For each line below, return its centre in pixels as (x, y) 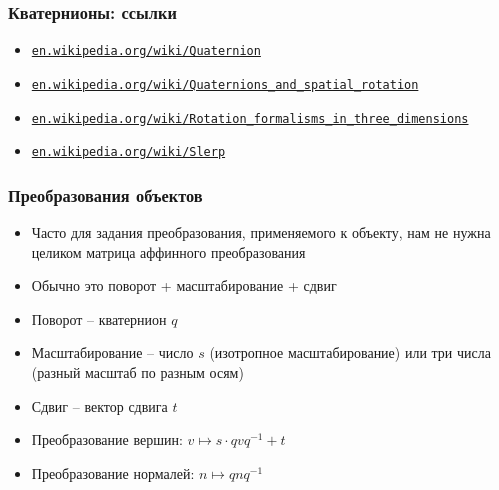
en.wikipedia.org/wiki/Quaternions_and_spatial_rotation (225, 84)
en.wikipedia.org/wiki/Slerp (128, 152)
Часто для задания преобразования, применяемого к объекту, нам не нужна (261, 232)
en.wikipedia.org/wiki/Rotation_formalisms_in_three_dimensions (250, 118)
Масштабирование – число (112, 352)
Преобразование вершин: (107, 439)
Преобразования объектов (105, 194)
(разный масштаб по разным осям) (137, 372)
